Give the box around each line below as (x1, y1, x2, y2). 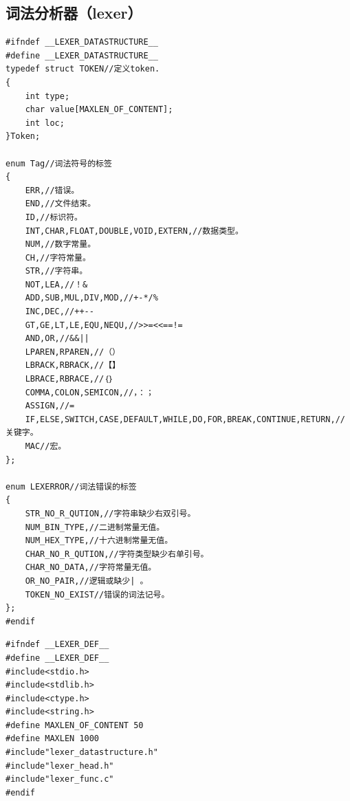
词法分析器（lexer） (6, 2, 142, 23)
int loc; (25, 118, 65, 128)
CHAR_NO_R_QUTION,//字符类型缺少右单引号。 (25, 549, 209, 559)
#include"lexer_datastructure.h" (6, 747, 158, 758)
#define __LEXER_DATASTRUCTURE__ (6, 50, 158, 61)
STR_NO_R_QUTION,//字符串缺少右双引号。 (25, 508, 196, 518)
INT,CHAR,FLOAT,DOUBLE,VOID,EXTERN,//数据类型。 (25, 226, 243, 236)
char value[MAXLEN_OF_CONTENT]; (25, 105, 173, 115)
